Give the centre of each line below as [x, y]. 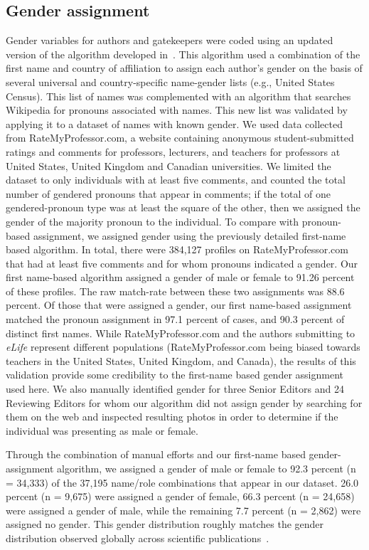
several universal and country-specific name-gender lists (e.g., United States [170, 81]
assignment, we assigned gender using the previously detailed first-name [189, 235]
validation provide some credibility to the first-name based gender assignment [175, 375]
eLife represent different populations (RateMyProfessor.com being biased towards [183, 347]
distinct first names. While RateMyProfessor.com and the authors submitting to [181, 333]
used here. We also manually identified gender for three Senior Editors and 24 [175, 389]
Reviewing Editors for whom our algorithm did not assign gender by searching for [184, 402]
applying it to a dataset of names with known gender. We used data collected [174, 123]
